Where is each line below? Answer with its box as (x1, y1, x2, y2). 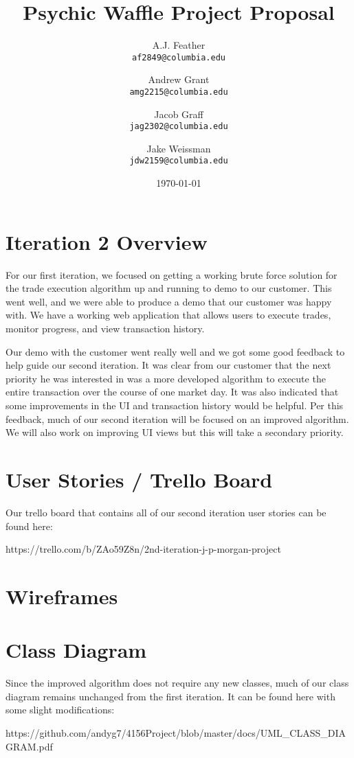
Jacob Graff (154, 106, 203, 121)
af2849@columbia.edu (131, 52, 226, 62)
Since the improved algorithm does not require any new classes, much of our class (5, 676, 349, 690)
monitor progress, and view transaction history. (5, 321, 205, 336)
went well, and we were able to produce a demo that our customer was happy (5, 294, 332, 308)
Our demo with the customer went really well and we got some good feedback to (5, 344, 345, 358)
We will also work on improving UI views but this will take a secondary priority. (5, 425, 344, 439)
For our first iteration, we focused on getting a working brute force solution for (5, 267, 338, 282)
